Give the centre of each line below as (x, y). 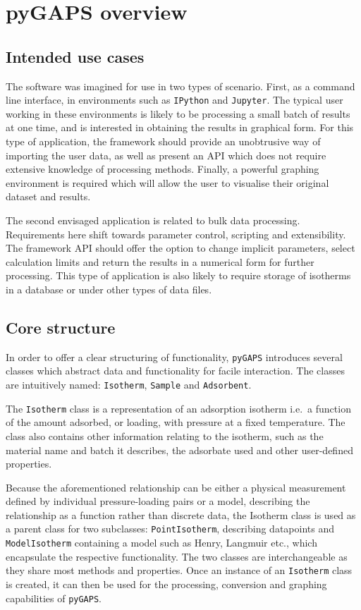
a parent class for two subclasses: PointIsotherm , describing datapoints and (170, 529)
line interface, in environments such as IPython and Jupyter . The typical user (175, 100)
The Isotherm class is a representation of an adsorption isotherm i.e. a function (178, 408)
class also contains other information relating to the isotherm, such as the (165, 435)
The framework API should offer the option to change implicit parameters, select (180, 248)
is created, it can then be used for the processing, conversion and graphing (166, 584)
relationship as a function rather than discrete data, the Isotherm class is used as (181, 514)
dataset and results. (48, 196)
